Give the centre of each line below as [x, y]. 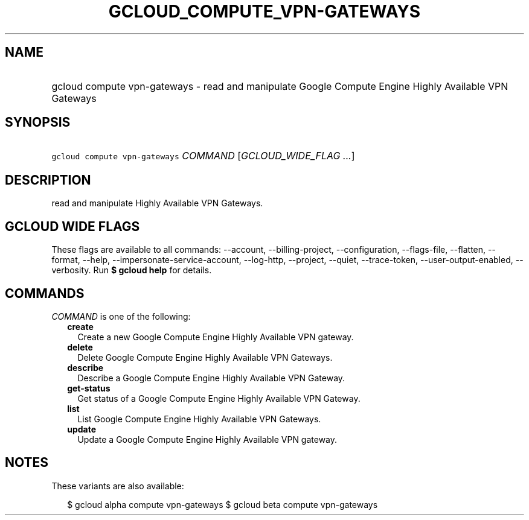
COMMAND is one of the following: [121, 316]
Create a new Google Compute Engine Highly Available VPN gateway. [216, 337]
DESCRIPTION [48, 180]
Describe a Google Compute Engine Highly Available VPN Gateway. [211, 378]
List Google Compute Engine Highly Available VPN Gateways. [199, 419]
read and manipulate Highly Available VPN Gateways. [157, 203]
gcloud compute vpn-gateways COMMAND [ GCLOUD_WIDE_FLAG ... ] [203, 156]
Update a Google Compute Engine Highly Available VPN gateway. [207, 439]
